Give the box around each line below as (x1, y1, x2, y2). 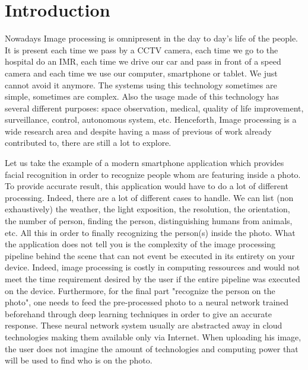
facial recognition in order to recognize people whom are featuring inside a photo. (5, 168, 301, 180)
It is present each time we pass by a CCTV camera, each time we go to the (5, 43, 278, 56)
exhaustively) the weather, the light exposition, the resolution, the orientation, (5, 203, 290, 215)
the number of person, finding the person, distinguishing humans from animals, (5, 215, 293, 227)
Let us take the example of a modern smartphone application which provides (5, 157, 284, 169)
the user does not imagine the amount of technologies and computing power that (5, 342, 299, 355)
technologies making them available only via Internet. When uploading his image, (5, 330, 301, 343)
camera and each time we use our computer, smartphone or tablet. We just (5, 66, 278, 79)
